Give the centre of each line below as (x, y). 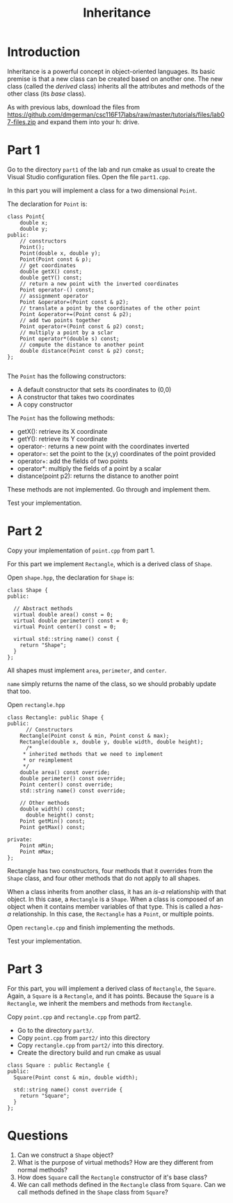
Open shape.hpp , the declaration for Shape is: (71, 577)
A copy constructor (45, 404)
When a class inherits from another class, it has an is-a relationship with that (117, 891)
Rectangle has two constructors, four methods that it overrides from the (110, 870)
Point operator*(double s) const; (70, 339)
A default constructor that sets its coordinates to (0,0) (94, 389)
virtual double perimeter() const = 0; (71, 621)
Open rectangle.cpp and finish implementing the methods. (91, 927)
